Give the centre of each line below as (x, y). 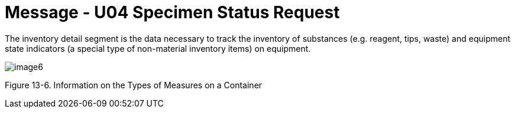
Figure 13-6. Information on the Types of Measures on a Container (134, 85)
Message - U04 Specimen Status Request (172, 12)
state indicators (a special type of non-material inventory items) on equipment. (158, 48)
